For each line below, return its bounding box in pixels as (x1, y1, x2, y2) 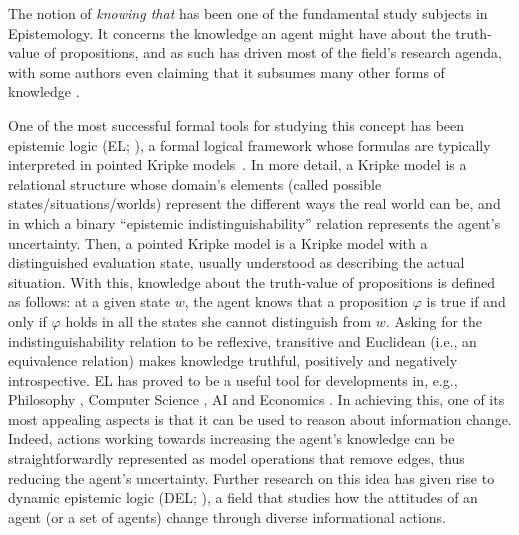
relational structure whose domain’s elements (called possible (8, 173, 382, 194)
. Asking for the (385, 310, 483, 331)
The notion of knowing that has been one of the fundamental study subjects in (8, 3, 488, 23)
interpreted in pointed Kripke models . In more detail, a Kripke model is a (8, 154, 467, 175)
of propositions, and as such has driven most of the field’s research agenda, (44, 42, 502, 63)
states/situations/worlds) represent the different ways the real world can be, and (8, 193, 501, 214)
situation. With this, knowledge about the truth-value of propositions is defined (8, 271, 496, 292)
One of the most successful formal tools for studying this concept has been (8, 114, 465, 135)
